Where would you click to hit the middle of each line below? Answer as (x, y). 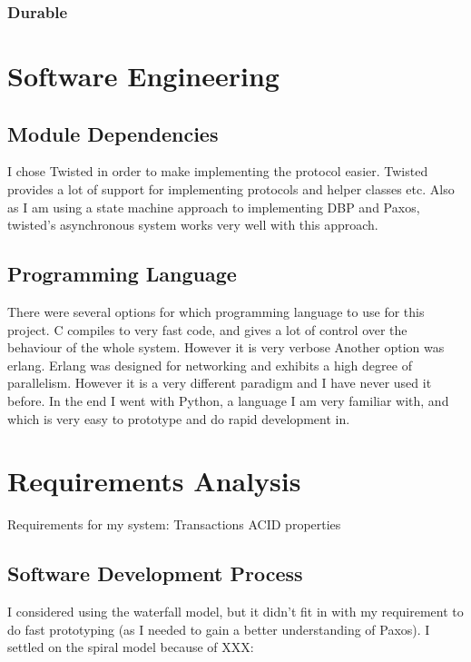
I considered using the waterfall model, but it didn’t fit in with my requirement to (235, 612)
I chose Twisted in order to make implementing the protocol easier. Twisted (218, 171)
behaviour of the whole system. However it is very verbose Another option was (226, 347)
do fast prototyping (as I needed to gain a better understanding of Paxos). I (219, 629)
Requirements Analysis (154, 481)
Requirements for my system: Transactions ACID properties (174, 524)
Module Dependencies (113, 133)
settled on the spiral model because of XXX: (131, 647)
